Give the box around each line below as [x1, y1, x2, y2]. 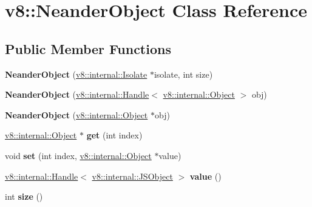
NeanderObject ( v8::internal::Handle [5, 88, 149, 101]
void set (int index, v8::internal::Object [5, 149, 152, 161]
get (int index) [86, 129, 143, 141]
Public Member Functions [5, 39, 171, 58]
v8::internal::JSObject [92, 169, 173, 182]
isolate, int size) [154, 67, 213, 80]
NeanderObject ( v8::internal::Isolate [5, 67, 148, 80]
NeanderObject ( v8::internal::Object [5, 108, 148, 121]
